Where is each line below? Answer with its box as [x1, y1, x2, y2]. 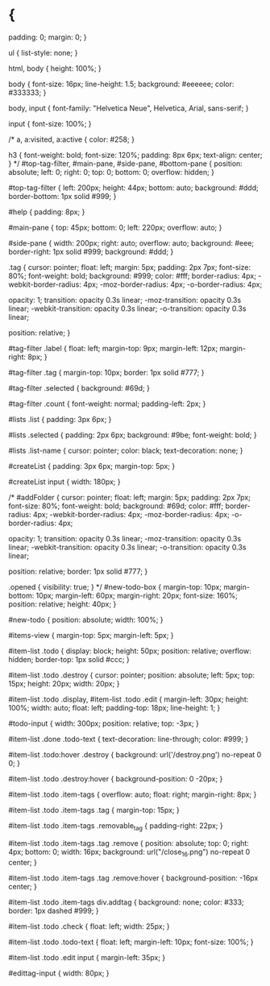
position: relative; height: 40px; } [8, 599, 117, 609]
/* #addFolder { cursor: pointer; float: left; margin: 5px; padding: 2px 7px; [8, 492, 251, 502]
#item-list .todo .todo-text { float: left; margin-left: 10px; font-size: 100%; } [8, 937, 254, 947]
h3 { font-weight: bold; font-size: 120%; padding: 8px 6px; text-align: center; [8, 150, 263, 159]
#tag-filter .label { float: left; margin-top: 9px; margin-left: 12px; [8, 343, 218, 353]
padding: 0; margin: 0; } [8, 32, 87, 42]
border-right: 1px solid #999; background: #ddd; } [8, 246, 174, 256]
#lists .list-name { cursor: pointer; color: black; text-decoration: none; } [8, 445, 243, 455]
